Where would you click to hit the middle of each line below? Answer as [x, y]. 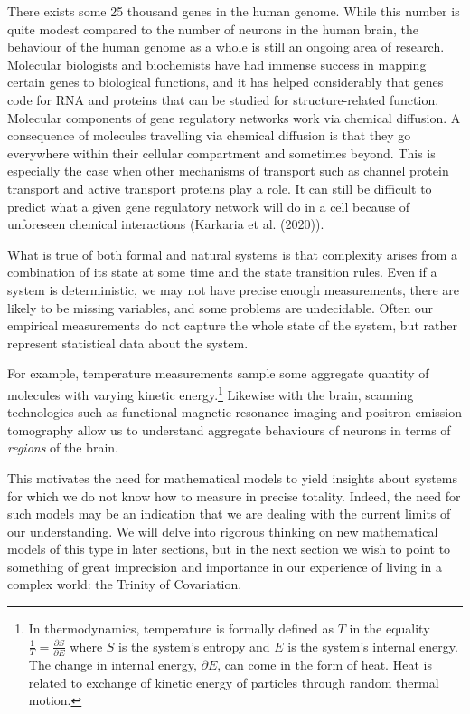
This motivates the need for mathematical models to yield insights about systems [232, 477]
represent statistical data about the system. [128, 343]
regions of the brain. [63, 447]
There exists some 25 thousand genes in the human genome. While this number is [234, 11]
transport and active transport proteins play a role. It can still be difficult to [220, 188]
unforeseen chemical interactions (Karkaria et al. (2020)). [166, 224]
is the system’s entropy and [194, 646]
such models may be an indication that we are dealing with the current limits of [229, 514]
